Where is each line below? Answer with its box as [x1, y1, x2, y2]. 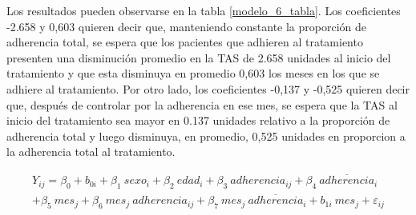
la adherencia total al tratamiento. [6, 143, 176, 160]
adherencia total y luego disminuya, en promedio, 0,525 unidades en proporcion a [6, 127, 406, 144]
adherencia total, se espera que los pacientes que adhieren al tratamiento [6, 34, 363, 50]
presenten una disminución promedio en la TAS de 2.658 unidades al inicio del [6, 49, 391, 66]
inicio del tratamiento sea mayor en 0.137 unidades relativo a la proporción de [6, 112, 390, 129]
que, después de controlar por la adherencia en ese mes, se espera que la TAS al [6, 96, 398, 113]
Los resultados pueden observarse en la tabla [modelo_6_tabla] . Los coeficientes [6, 2, 401, 18]
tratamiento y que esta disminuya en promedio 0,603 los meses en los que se [6, 65, 380, 82]
